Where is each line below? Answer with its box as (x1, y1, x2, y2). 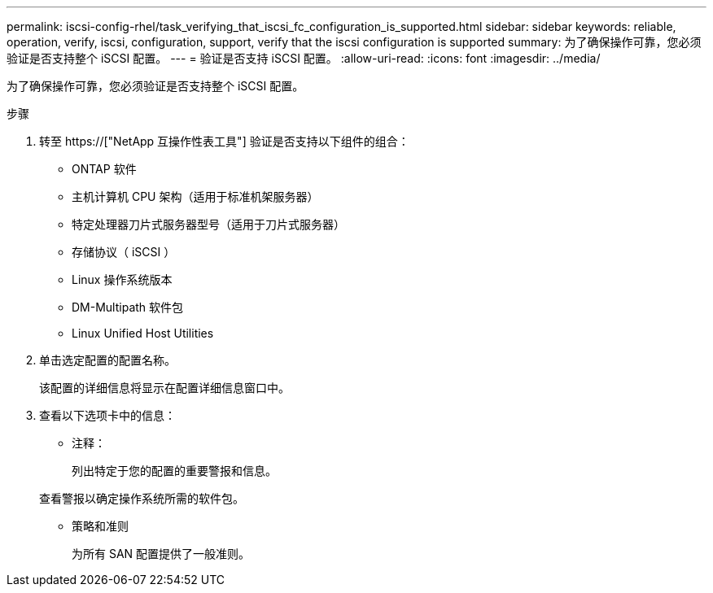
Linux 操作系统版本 (72, 273, 173, 286)
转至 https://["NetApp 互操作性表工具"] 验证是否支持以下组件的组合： (39, 134, 409, 148)
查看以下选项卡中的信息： (39, 408, 176, 422)
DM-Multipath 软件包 (72, 300, 184, 314)
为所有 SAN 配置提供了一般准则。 (72, 547, 251, 560)
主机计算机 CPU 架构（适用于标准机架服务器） (72, 190, 319, 203)
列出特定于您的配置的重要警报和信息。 (72, 464, 277, 477)
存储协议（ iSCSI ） (72, 245, 176, 259)
